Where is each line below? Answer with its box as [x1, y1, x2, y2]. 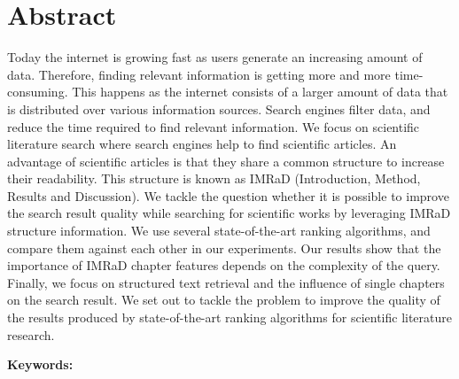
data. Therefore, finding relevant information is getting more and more [7, 65, 391, 83]
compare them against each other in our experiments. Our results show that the [7, 238, 441, 257]
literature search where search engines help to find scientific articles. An [7, 135, 397, 153]
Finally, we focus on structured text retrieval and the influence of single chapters [7, 273, 445, 291]
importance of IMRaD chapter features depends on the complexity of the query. [7, 256, 440, 275]
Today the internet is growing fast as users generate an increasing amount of [7, 48, 423, 66]
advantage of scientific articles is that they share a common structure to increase [7, 151, 445, 170]
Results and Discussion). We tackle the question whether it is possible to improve [7, 186, 449, 205]
